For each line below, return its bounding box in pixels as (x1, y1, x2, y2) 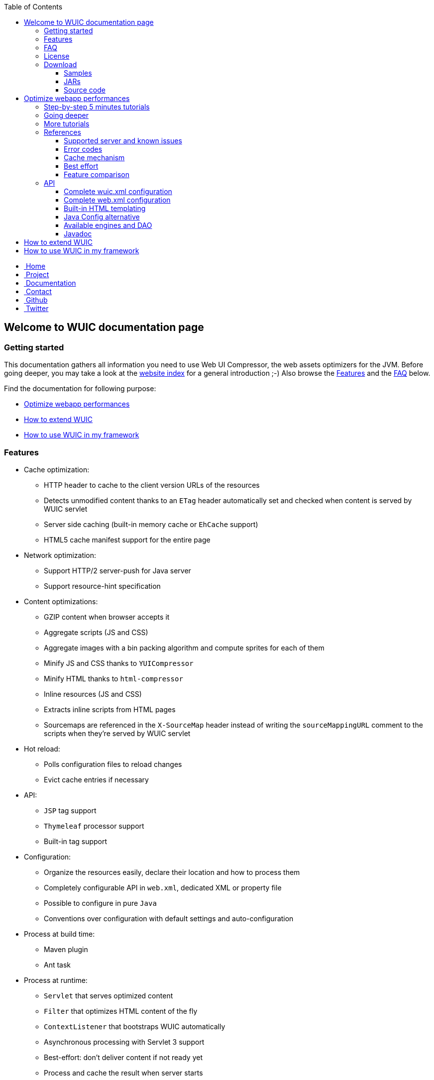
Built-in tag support (44, 837, 108, 846)
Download (44, 60, 77, 69)
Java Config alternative (64, 213, 140, 221)
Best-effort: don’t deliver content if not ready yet (44, 1053, 203, 1062)
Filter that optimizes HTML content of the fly (44, 1006, 198, 1015)
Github (25, 296, 48, 304)
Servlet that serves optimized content (44, 991, 173, 1000)
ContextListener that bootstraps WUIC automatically (44, 1022, 225, 1031)
